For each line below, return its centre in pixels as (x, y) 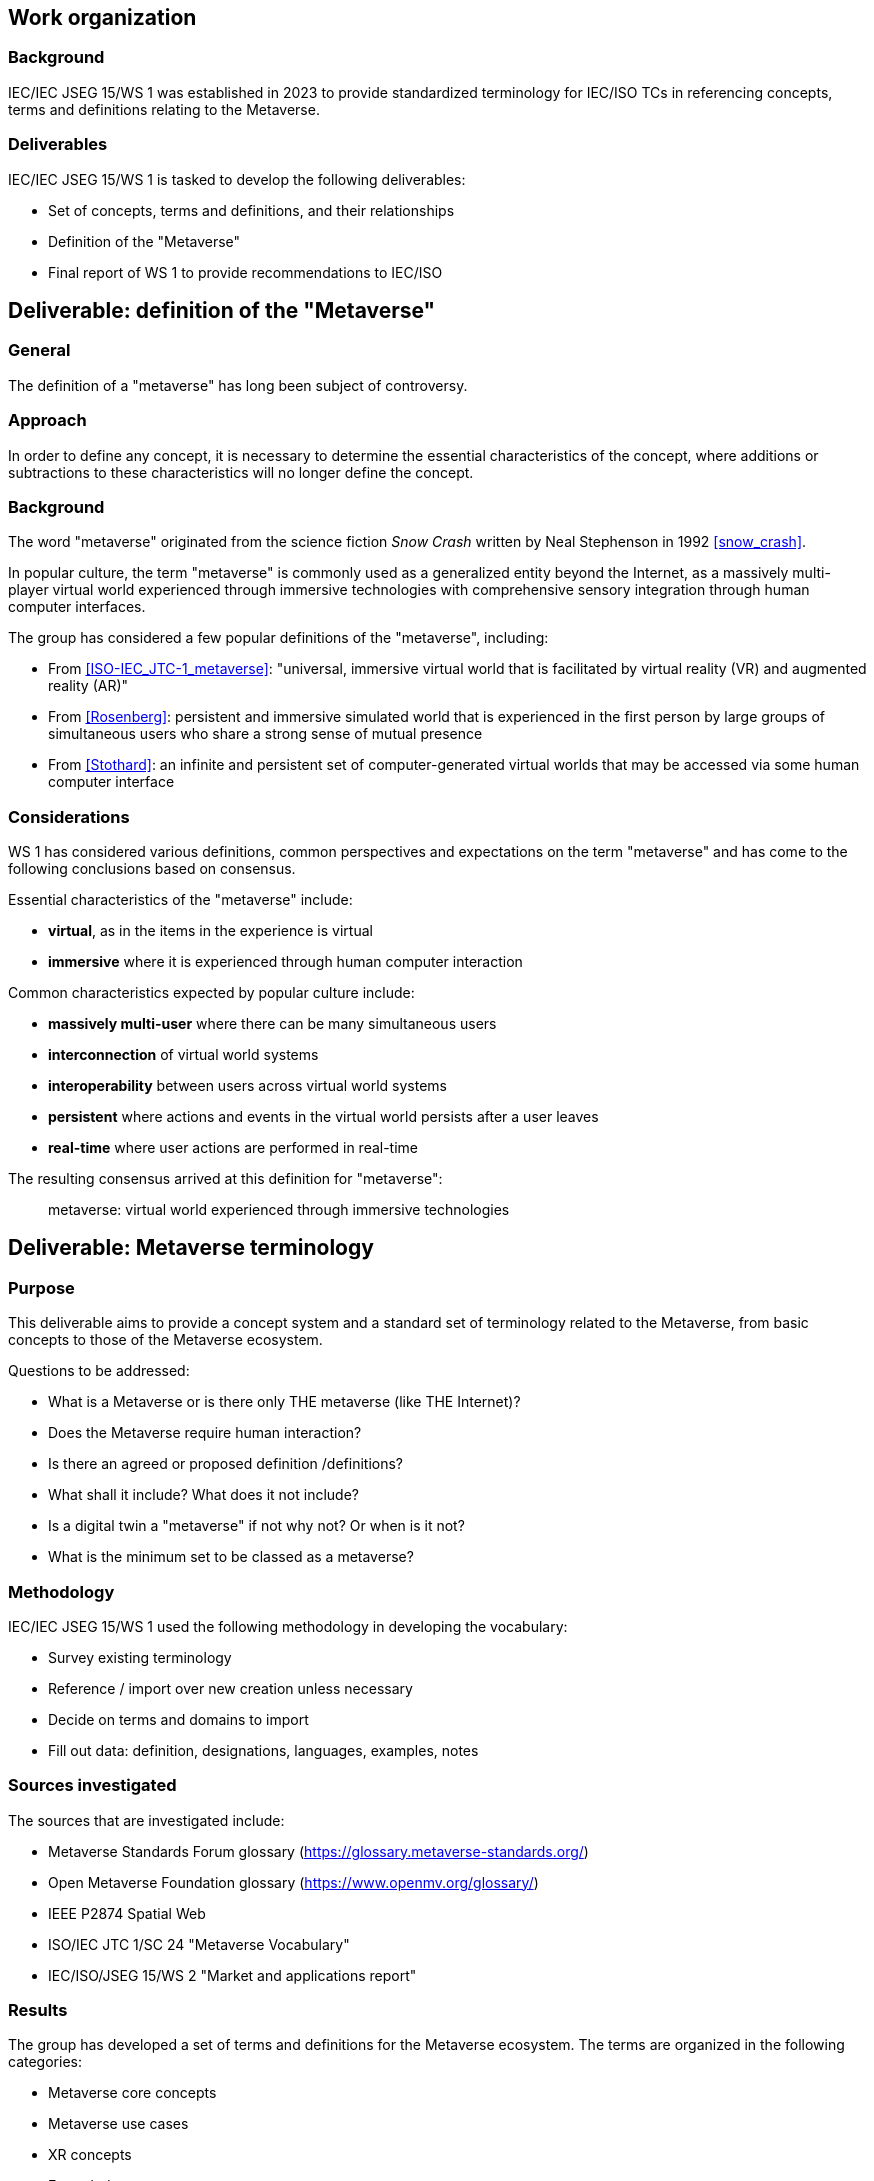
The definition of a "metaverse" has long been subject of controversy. (238, 385)
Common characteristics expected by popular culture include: (211, 993)
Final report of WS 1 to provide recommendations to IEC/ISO (245, 272)
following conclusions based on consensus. (152, 869)
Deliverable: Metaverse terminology (191, 1248)
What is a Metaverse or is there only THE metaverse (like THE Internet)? (284, 1402)
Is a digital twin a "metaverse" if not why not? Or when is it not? (256, 1526)
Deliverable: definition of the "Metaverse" (222, 310)
